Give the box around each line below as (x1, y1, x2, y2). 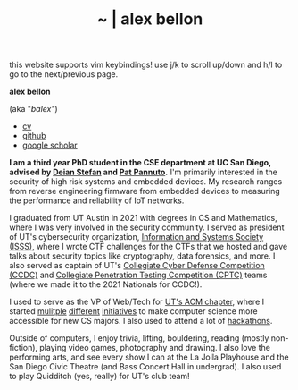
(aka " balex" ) (9, 104, 58, 114)
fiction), (9, 343, 38, 353)
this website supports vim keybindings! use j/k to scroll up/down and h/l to (9, 59, 283, 71)
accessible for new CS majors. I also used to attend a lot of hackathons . (9, 316, 273, 326)
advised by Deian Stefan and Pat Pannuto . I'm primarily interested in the (9, 166, 278, 178)
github (21, 131, 46, 141)
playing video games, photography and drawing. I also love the (39, 343, 270, 353)
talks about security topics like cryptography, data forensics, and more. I (9, 250, 276, 261)
